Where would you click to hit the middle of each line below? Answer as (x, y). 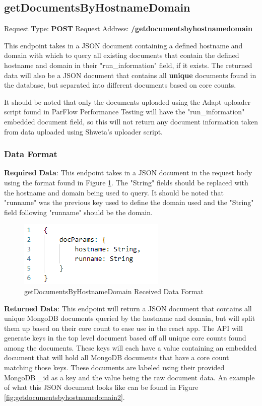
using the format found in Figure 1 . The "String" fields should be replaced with (126, 182)
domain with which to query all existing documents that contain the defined (122, 55)
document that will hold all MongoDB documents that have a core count (117, 357)
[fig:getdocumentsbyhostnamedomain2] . (64, 397)
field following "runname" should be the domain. (78, 212)
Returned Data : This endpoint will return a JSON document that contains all (128, 308)
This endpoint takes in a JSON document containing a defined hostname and (123, 45)
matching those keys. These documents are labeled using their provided (114, 367)
